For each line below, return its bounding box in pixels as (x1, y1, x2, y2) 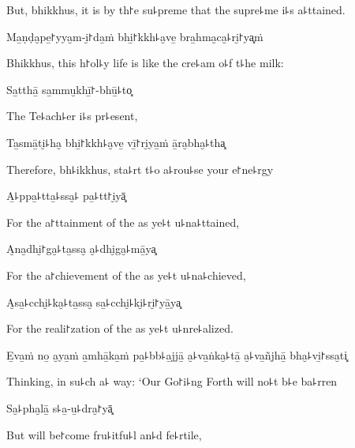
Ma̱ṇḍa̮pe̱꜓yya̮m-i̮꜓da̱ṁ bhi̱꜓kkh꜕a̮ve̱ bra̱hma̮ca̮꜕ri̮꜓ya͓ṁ (6, 28, 263, 44)
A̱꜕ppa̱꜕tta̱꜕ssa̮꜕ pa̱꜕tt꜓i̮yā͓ (6, 187, 126, 204)
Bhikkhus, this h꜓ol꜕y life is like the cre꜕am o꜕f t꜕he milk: (6, 55, 284, 71)
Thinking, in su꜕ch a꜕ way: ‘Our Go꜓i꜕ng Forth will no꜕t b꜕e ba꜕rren (6, 373, 338, 390)
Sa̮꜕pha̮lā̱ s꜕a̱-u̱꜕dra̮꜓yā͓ (6, 399, 113, 416)
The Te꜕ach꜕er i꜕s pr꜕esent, (6, 107, 138, 124)
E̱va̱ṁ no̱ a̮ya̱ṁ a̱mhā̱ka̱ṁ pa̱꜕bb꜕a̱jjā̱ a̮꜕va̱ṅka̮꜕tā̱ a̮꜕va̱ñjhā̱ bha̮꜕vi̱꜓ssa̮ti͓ (6, 346, 348, 363)
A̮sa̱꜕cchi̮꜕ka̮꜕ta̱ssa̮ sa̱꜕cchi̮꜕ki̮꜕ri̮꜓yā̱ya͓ (6, 293, 181, 310)
